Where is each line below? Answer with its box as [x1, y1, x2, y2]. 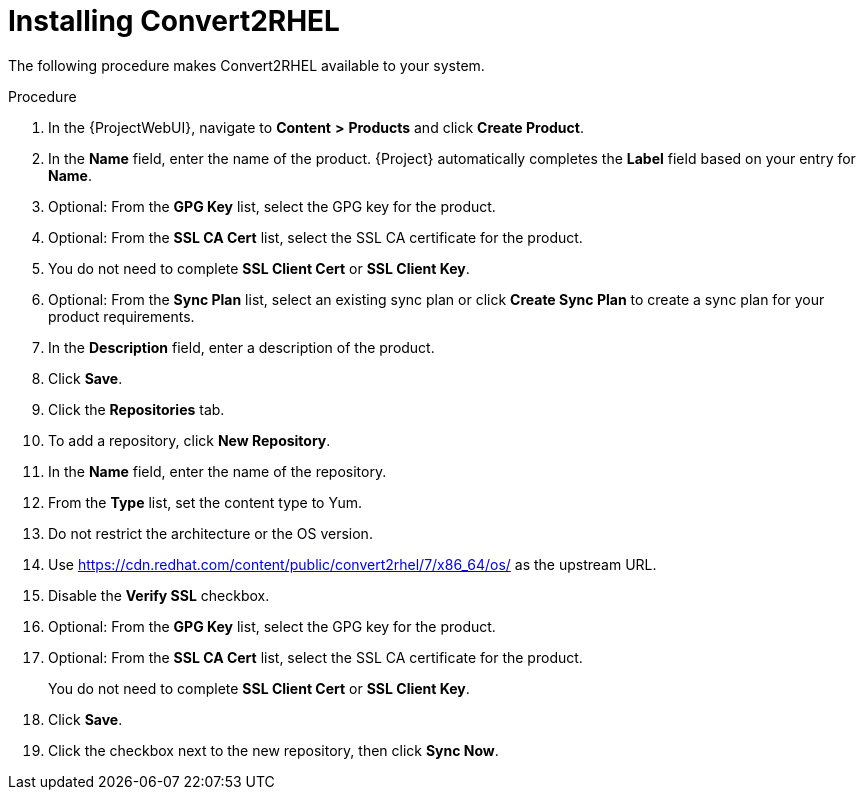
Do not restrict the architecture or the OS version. [48, 524, 373, 542]
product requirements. [48, 307, 195, 325]
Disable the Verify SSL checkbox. [48, 586, 270, 604]
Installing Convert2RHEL [8, 4, 340, 38]
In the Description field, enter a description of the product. [48, 338, 435, 356]
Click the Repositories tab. [48, 400, 225, 418]
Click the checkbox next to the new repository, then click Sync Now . [48, 741, 499, 759]
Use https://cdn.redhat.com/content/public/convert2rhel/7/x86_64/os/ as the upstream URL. [48, 555, 657, 573]
